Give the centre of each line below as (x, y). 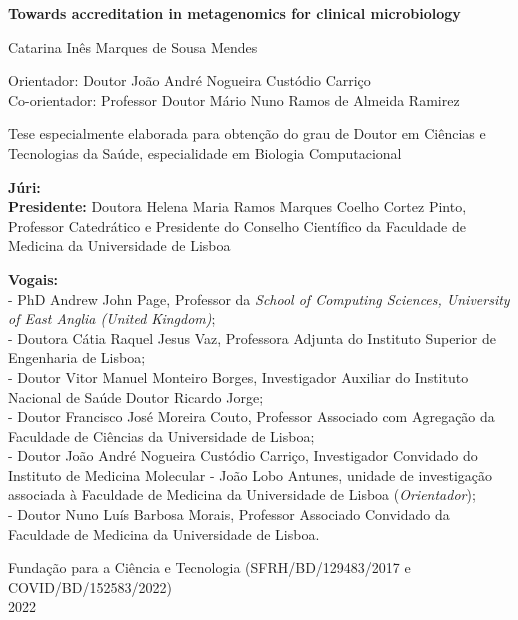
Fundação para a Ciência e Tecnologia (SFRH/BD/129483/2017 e (209, 567)
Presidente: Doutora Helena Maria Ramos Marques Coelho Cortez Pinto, (237, 206)
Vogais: (33, 278)
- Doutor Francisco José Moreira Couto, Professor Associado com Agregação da (251, 416)
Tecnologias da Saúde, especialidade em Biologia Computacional (205, 152)
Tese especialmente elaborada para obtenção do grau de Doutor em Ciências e (247, 133)
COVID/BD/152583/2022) (90, 586)
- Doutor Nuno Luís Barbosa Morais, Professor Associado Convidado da (229, 514)
